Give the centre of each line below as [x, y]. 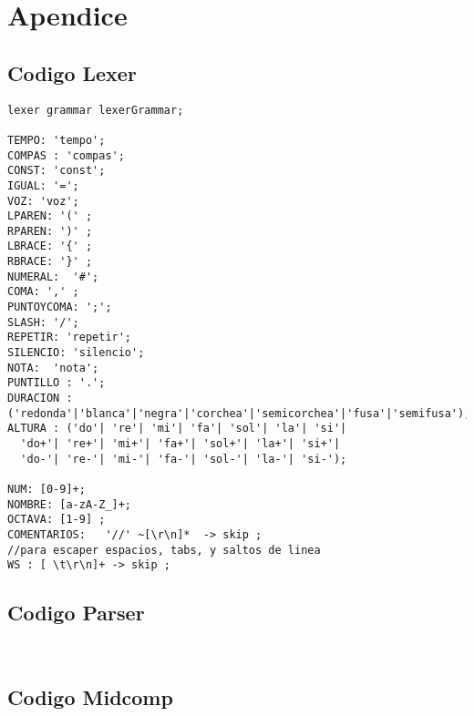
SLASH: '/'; [43, 322]
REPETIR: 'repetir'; [70, 338]
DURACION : [40, 399]
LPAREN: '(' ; [50, 216]
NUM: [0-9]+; [46, 489]
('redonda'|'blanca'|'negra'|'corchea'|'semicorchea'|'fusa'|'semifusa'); [239, 413]
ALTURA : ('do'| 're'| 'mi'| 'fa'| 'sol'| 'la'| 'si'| [177, 429]
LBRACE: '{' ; [50, 246]
